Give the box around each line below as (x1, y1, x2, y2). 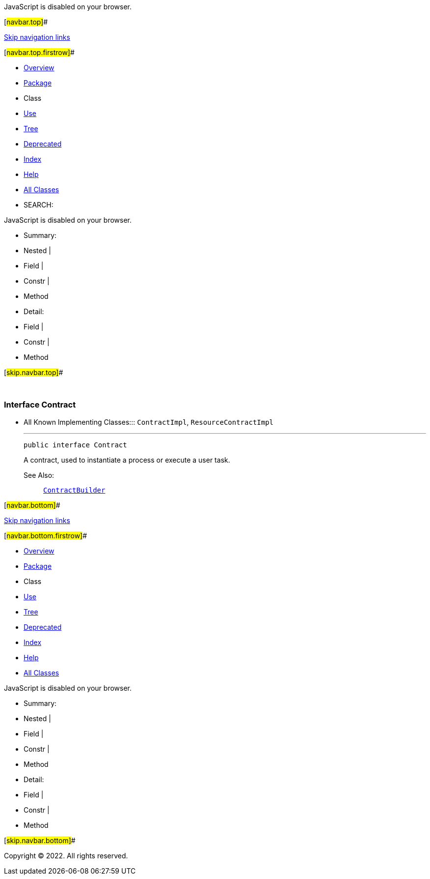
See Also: (24, 470, 54, 479)
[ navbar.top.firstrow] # (4, 48, 75, 57)
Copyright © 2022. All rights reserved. (4, 851, 128, 860)
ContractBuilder (43, 486, 106, 494)
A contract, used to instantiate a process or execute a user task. (24, 455, 230, 464)
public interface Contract (24, 440, 127, 449)
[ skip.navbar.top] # (4, 368, 63, 377)
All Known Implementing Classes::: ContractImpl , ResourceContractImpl (24, 417, 274, 426)
